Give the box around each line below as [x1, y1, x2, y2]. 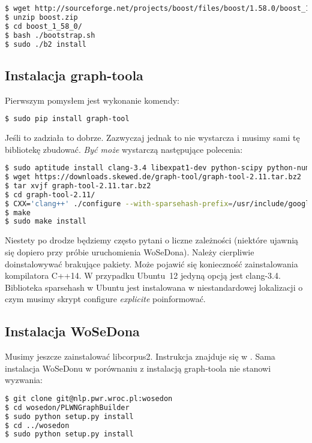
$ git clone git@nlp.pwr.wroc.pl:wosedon [5, 394, 173, 403]
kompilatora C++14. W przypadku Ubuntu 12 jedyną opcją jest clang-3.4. [5, 269, 281, 282]
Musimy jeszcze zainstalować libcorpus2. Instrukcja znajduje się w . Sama [5, 350, 275, 363]
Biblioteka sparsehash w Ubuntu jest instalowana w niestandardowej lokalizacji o [5, 281, 303, 293]
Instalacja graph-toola [5, 65, 143, 84]
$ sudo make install [5, 217, 87, 226]
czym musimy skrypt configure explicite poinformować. [5, 293, 206, 305]
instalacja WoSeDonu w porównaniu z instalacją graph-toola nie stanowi [5, 361, 271, 374]
